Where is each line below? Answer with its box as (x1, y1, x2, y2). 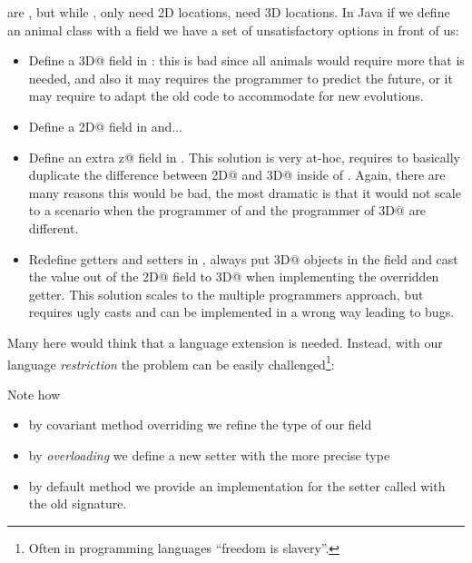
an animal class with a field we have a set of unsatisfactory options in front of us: (7, 20, 459, 39)
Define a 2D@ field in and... (28, 116, 182, 135)
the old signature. (28, 494, 127, 513)
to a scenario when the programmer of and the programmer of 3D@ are (28, 201, 427, 220)
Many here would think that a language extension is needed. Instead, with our (7, 332, 443, 351)
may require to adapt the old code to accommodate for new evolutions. (28, 86, 424, 105)
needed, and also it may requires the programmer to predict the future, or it (28, 68, 453, 87)
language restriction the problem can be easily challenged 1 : (7, 351, 335, 373)
